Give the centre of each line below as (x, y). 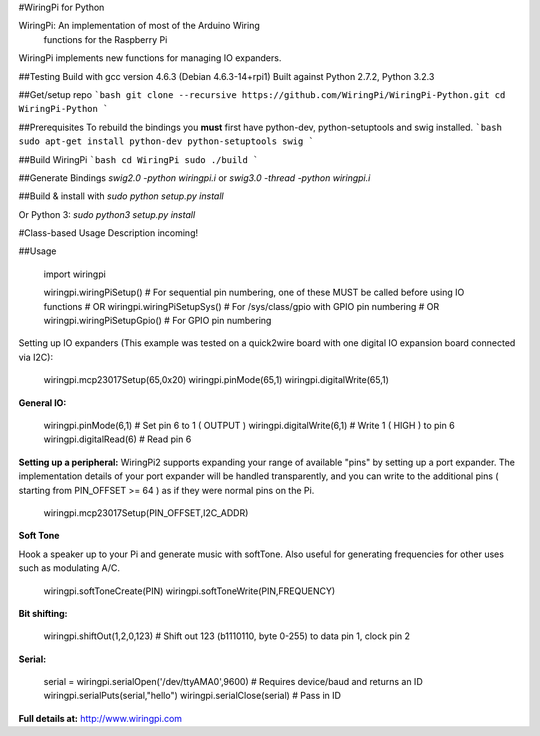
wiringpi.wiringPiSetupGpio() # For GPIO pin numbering (157, 321)
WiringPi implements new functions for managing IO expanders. (150, 58)
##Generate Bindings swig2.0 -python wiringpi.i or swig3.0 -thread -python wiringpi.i (194, 177)
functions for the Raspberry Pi (105, 39)
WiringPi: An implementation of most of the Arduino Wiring (139, 26)
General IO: (42, 402)
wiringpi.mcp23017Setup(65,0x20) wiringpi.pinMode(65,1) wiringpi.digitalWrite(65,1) (216, 380)
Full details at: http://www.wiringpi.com (100, 718)
